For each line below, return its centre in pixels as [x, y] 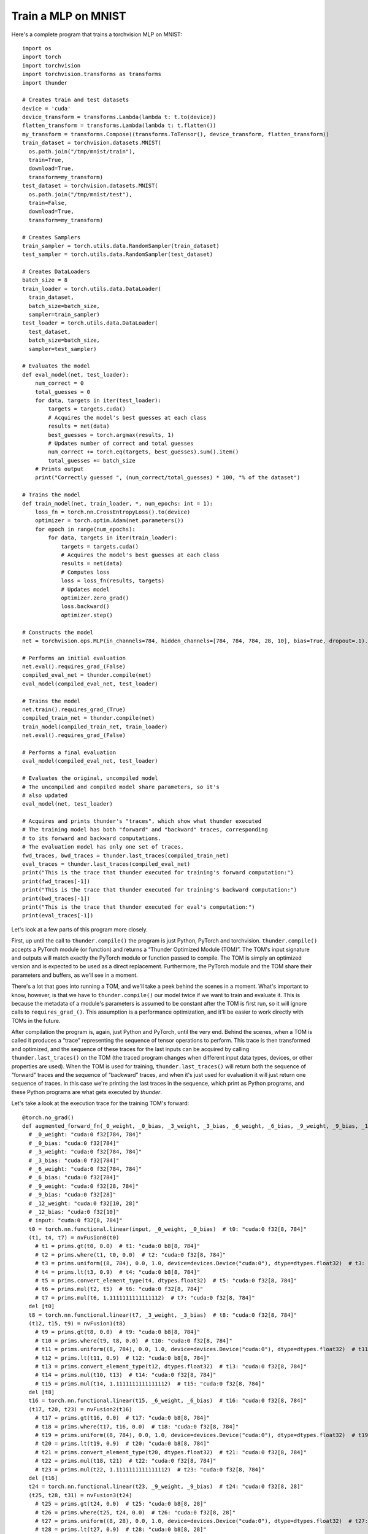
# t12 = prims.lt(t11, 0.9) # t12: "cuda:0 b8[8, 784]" [122, 1358]
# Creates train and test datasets [76, 100]
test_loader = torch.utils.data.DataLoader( [90, 323]
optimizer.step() [87, 615]
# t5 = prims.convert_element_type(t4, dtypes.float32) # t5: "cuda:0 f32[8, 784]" [166, 1281]
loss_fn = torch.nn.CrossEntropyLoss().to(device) [113, 512]
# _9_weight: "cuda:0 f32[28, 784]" [84, 1186]
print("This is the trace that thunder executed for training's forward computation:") [158, 873]
